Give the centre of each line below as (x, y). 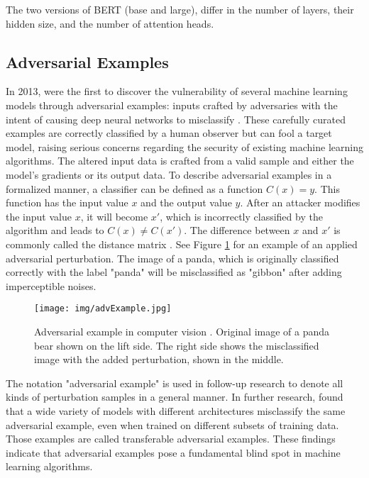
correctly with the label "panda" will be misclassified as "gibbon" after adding (174, 272)
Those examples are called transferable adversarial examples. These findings (171, 439)
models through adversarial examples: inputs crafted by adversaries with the (172, 105)
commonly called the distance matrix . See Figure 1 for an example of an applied (182, 244)
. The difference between (237, 230)
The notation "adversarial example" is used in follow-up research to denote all (175, 383)
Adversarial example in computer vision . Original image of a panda (182, 331)
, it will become (114, 216)
